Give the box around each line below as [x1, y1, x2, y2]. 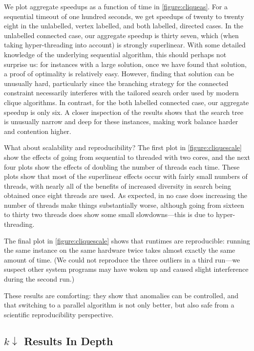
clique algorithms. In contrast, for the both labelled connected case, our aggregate [4, 97, 249, 107]
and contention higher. [4, 126, 71, 136]
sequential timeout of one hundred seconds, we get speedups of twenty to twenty [4, 11, 244, 21]
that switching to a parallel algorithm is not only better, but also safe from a [4, 300, 234, 310]
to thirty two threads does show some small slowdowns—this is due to [4, 209, 214, 219]
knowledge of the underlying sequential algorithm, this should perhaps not [4, 49, 227, 59]
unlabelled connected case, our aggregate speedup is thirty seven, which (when [4, 30, 239, 40]
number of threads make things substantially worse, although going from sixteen [4, 199, 244, 210]
